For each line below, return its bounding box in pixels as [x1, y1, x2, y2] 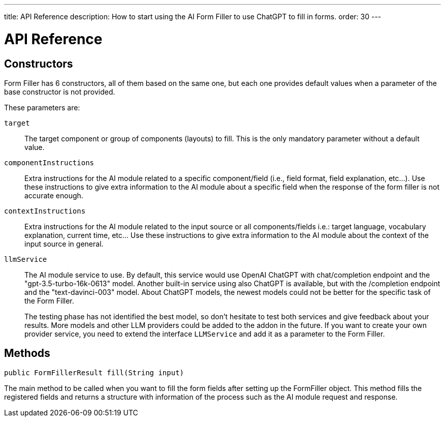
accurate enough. [24, 191, 83, 200]
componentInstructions [4, 158, 94, 167]
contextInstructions [4, 206, 86, 215]
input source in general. [24, 239, 104, 248]
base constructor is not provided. [4, 87, 115, 96]
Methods [4, 347, 50, 360]
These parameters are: [4, 103, 80, 112]
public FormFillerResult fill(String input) [4, 368, 184, 377]
